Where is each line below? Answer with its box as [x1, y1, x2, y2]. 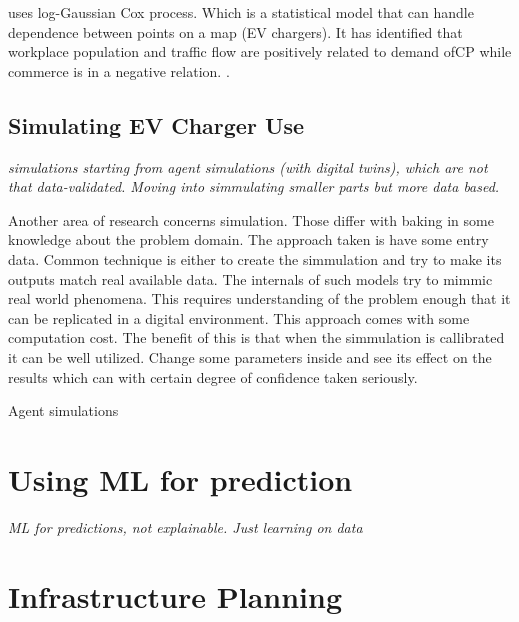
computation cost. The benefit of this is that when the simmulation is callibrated [8, 327, 505, 348]
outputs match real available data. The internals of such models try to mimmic [8, 268, 493, 289]
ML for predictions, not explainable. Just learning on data [8, 516, 363, 537]
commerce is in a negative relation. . [8, 60, 230, 81]
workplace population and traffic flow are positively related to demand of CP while [8, 41, 512, 62]
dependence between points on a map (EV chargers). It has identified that [8, 21, 463, 42]
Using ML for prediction [8, 458, 353, 499]
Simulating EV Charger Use [8, 109, 305, 140]
